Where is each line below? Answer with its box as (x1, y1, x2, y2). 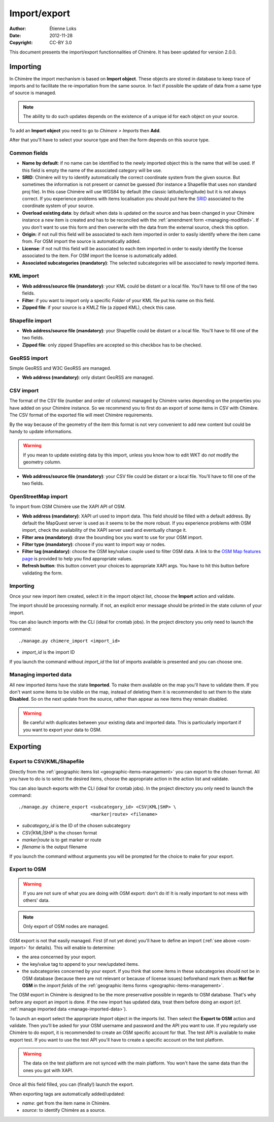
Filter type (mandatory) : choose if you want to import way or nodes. (22, 541, 166, 548)
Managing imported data (9, 671, 72, 678)
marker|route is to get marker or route (22, 837, 101, 843)
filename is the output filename (22, 844, 87, 850)
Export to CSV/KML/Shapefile (9, 758, 85, 765)
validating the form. (22, 570, 63, 576)
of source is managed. (9, 90, 57, 96)
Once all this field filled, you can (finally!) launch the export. (9, 1081, 134, 1087)
